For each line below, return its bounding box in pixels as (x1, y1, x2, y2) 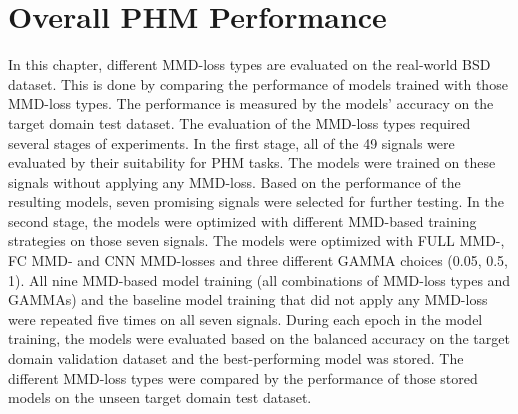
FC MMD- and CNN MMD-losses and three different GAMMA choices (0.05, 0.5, (8, 250, 508, 271)
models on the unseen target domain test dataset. (8, 387, 312, 408)
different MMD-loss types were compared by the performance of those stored (8, 367, 478, 388)
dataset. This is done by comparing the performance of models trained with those (8, 73, 508, 94)
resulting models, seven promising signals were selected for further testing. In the (8, 191, 504, 212)
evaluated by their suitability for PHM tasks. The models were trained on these (8, 152, 496, 173)
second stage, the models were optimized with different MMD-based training (8, 210, 477, 231)
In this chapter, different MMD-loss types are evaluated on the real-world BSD (8, 54, 491, 75)
